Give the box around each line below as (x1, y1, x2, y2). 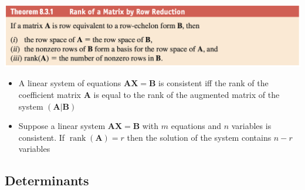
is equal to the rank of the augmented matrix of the (93, 89, 280, 100)
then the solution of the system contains (127, 131, 272, 143)
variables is (231, 120, 272, 132)
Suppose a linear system (18, 120, 106, 132)
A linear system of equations (18, 77, 121, 89)
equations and (171, 120, 221, 132)
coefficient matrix (18, 89, 81, 100)
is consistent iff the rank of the (158, 77, 269, 89)
